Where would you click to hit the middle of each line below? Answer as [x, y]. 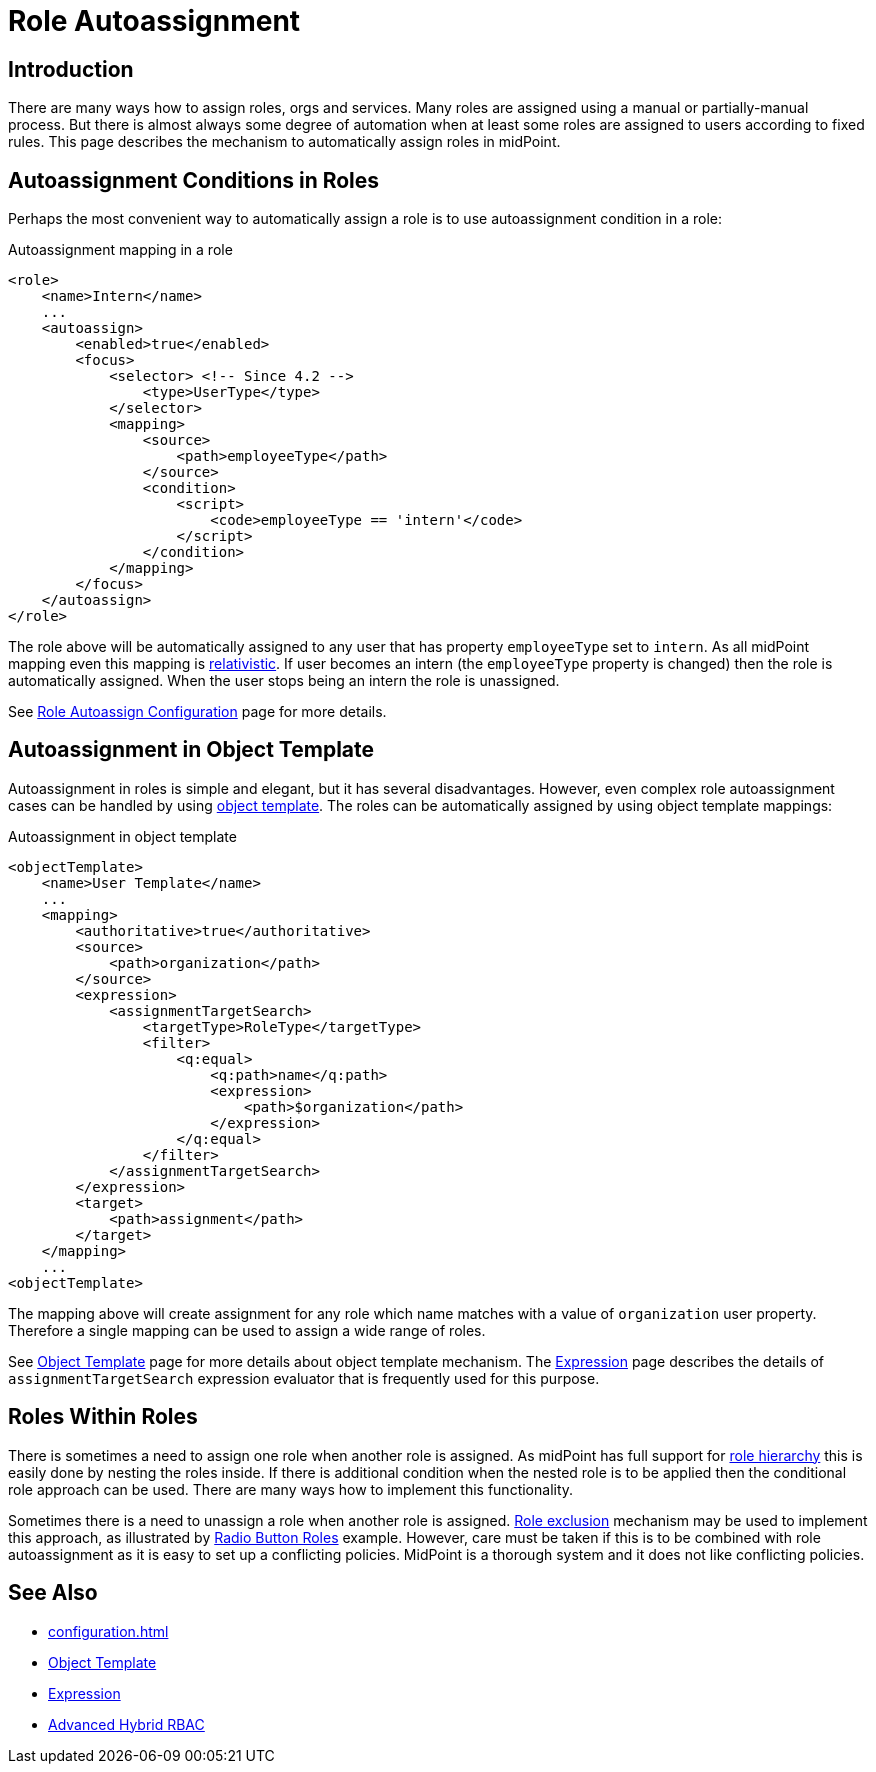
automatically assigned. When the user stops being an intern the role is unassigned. [284, 681]
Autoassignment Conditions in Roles [194, 180]
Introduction [71, 69]
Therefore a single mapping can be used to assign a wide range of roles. [247, 1330]
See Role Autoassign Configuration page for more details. [197, 712]
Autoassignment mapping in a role [120, 250]
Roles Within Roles [103, 1417]
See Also [53, 1593]
